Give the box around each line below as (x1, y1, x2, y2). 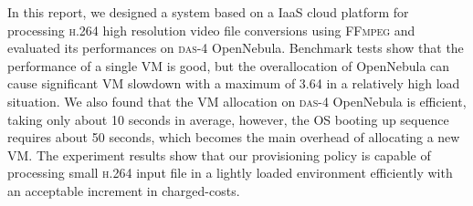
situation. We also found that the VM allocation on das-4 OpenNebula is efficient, (7, 91, 467, 110)
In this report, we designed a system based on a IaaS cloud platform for (7, 3, 409, 21)
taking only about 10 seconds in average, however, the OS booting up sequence (7, 109, 449, 129)
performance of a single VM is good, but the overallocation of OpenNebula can (7, 56, 450, 75)
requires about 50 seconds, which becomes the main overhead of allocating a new (7, 128, 460, 147)
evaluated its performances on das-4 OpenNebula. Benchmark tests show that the (7, 38, 464, 57)
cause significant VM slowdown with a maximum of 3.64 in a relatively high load (7, 74, 460, 93)
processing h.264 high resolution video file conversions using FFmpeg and (7, 20, 415, 39)
